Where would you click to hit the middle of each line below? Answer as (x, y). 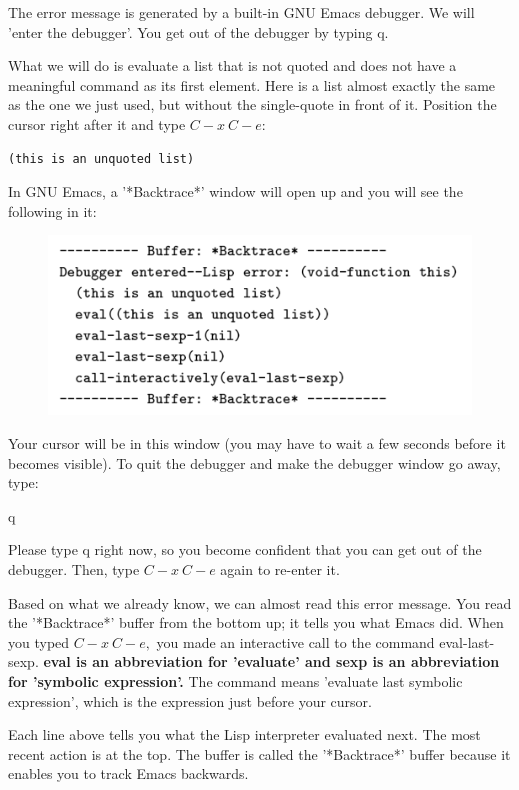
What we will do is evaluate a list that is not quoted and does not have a (232, 65)
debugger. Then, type (74, 568)
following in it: (52, 210)
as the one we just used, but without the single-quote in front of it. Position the (252, 104)
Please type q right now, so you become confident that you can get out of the (245, 549)
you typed (39, 641)
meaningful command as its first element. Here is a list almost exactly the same (252, 84)
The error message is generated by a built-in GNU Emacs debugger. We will (241, 12)
